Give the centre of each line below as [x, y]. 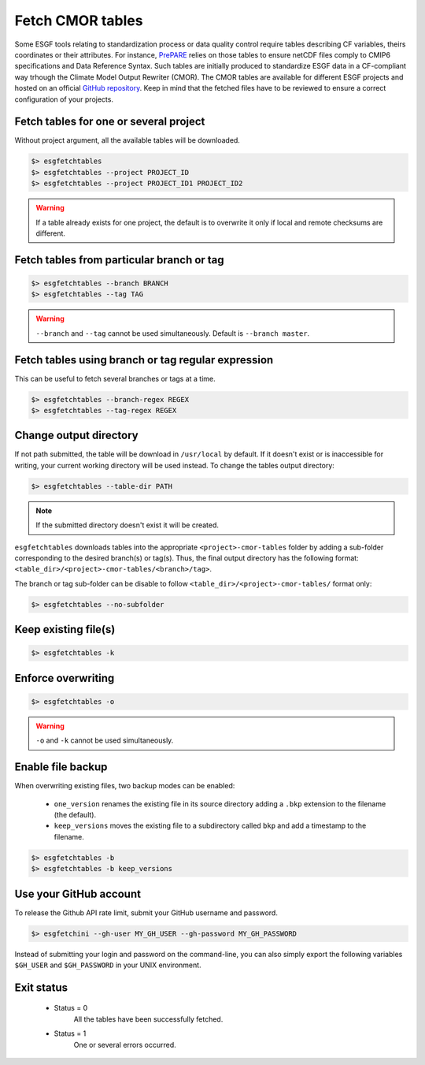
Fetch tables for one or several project [110, 122]
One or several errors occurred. [125, 1045]
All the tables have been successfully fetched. [148, 1019]
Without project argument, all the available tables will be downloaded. [127, 140]
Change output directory [76, 436]
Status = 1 [70, 1033]
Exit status [41, 987]
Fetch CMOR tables [79, 20]
